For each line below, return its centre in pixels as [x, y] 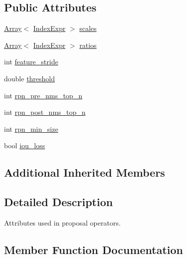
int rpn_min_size [31, 129]
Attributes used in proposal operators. [62, 222]
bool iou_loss [25, 145]
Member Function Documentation [94, 249]
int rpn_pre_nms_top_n [43, 95]
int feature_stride [31, 62]
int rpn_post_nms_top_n [45, 112]
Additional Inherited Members [85, 172]
